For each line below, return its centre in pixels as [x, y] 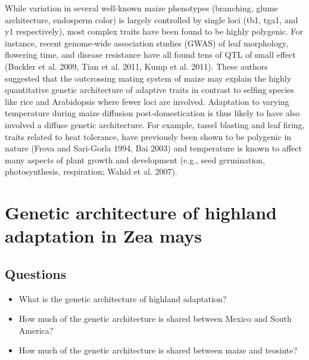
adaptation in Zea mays [104, 236]
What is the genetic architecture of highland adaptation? [123, 298]
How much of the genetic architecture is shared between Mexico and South [155, 319]
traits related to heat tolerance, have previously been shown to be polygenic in [148, 136]
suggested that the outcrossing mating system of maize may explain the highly [148, 78]
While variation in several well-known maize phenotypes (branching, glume [141, 8]
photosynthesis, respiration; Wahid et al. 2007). [91, 171]
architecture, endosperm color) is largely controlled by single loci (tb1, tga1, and [152, 19]
